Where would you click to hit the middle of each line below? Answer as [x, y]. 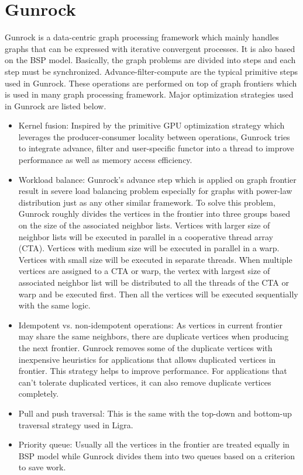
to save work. [42, 467]
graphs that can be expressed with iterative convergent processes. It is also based [150, 48]
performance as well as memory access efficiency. [105, 160]
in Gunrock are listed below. [56, 105]
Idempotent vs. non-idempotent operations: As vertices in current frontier [151, 325]
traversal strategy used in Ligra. [76, 424]
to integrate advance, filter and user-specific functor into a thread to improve [156, 148]
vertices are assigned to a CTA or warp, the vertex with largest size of [144, 271]
